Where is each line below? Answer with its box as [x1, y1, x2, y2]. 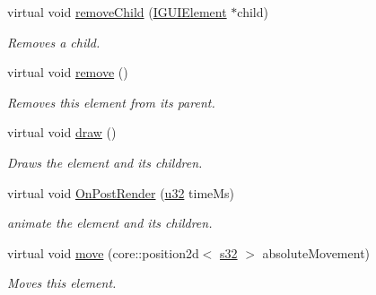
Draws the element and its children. [7, 152, 203, 171]
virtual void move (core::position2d [7, 243, 199, 262]
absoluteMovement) [262, 243, 371, 262]
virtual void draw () [7, 123, 117, 142]
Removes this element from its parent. [7, 92, 215, 111]
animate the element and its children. [7, 213, 213, 232]
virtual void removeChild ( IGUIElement [7, 3, 227, 21]
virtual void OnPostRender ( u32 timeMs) [7, 183, 235, 202]
